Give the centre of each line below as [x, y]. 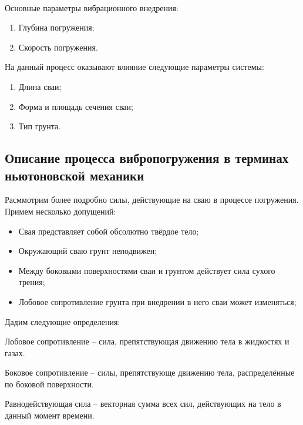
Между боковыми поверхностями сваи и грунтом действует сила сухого [147, 270]
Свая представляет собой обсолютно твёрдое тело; [109, 231]
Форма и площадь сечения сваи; [76, 106]
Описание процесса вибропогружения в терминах [147, 158]
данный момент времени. [50, 415]
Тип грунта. [40, 126]
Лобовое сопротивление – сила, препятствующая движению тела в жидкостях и [147, 341]
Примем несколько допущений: [60, 211]
